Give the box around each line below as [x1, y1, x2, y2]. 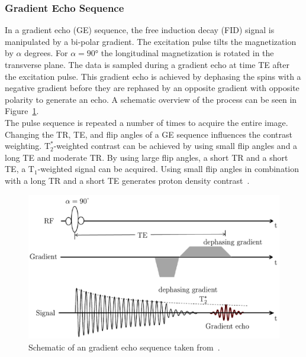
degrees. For [24, 47, 68, 59]
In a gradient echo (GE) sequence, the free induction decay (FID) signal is [5, 24, 275, 36]
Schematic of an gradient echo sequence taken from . [28, 340, 220, 353]
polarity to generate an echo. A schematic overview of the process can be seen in [5, 93, 297, 105]
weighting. [5, 139, 42, 152]
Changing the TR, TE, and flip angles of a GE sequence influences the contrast [5, 128, 292, 140]
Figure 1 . [5, 105, 39, 117]
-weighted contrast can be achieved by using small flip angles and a [53, 139, 298, 152]
